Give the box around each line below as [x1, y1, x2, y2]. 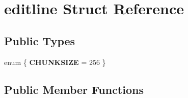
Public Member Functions [4, 81, 144, 97]
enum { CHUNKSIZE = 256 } [4, 56, 106, 67]
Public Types [4, 32, 75, 48]
